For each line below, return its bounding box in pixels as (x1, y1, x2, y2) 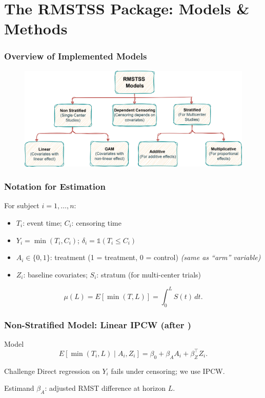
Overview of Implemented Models (4, 50, 147, 63)
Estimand (4, 383, 34, 393)
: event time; (23, 217, 62, 228)
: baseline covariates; (23, 269, 88, 280)
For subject (4, 200, 39, 211)
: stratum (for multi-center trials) (96, 269, 201, 280)
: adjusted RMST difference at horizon (45, 383, 166, 393)
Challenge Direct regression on (4, 365, 100, 376)
